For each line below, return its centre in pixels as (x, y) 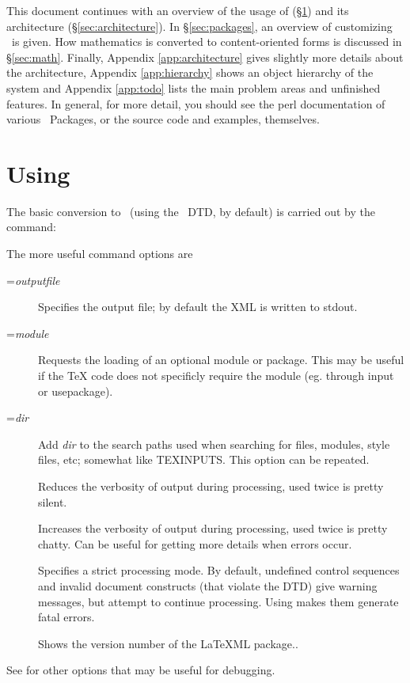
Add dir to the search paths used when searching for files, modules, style (214, 444)
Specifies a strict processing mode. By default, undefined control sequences (219, 570)
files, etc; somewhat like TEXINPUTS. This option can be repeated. (204, 459)
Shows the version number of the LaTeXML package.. (168, 643)
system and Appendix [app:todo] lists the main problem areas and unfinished (194, 87)
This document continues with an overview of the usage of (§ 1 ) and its (178, 10)
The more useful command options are (100, 254)
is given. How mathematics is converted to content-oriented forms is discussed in (207, 42)
